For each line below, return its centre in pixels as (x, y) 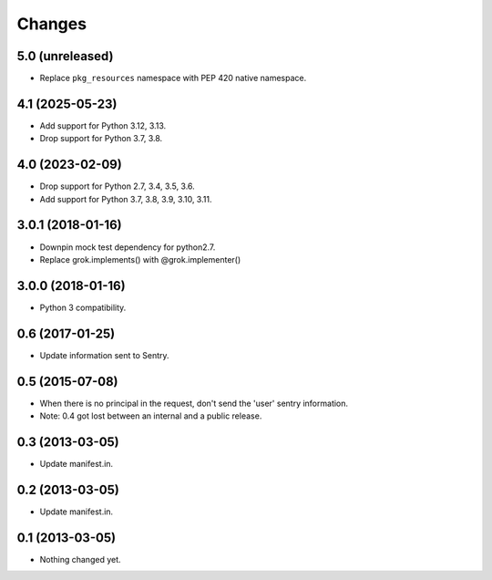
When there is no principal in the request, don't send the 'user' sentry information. (194, 403)
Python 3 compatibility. (83, 307)
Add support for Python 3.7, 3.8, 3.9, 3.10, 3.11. (126, 199)
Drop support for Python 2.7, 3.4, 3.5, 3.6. (117, 186)
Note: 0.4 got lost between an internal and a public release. (151, 416)
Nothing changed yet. (81, 559)
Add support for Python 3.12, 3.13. (103, 125)
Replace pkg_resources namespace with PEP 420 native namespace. (173, 78)
